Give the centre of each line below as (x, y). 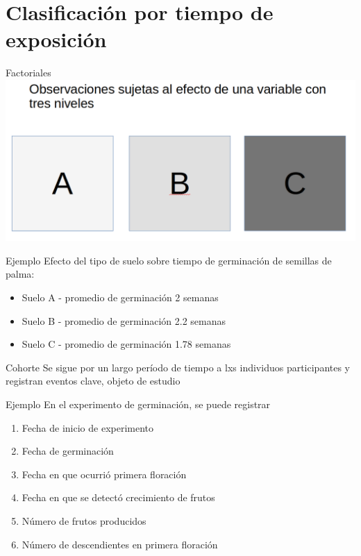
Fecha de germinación (68, 451)
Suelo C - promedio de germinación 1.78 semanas (126, 344)
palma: (20, 274)
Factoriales (28, 73)
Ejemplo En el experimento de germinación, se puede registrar (138, 404)
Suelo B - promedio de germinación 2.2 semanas (124, 320)
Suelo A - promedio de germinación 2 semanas (120, 297)
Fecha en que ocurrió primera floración (104, 474)
